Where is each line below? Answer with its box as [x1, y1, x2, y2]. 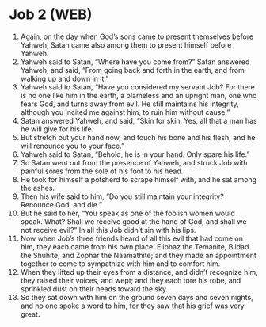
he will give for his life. [20, 124, 94, 134]
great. [20, 309, 40, 318]
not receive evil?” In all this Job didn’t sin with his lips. [20, 225, 196, 234]
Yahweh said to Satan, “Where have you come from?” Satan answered [20, 57, 250, 67]
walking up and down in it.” [20, 74, 109, 83]
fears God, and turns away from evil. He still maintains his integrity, [20, 99, 240, 108]
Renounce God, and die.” [20, 200, 102, 209]
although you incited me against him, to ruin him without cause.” [20, 107, 230, 116]
